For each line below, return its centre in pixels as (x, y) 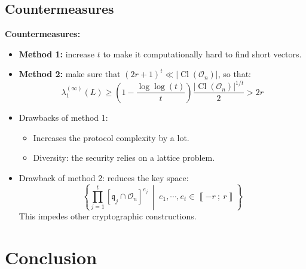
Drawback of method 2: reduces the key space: (104, 177)
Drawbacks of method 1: (63, 117)
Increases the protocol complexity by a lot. (111, 137)
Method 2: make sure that (70, 74)
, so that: (234, 74)
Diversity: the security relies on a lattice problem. (124, 158)
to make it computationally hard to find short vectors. (202, 54)
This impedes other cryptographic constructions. (108, 216)
